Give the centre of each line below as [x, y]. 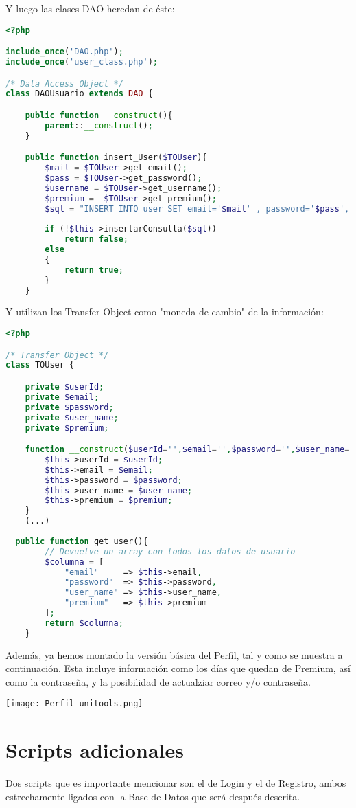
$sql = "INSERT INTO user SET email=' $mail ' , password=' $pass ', [197, 209]
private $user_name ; [72, 417]
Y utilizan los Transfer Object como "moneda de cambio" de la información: [165, 312]
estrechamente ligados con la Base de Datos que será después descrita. [153, 796]
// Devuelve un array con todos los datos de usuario [170, 551]
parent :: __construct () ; [99, 125]
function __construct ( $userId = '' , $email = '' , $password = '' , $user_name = [187, 450]
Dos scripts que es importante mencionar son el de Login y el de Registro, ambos [176, 783]
